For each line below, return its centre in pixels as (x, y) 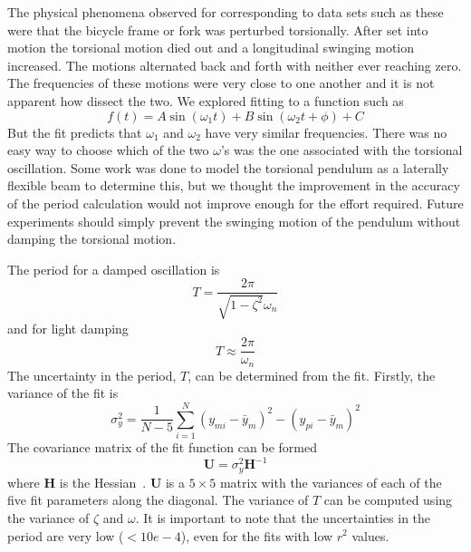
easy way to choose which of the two (108, 150)
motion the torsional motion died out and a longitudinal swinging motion (211, 48)
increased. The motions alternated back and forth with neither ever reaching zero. (235, 65)
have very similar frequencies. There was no (326, 132)
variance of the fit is (63, 393)
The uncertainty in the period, (92, 375)
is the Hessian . (103, 482)
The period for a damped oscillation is (114, 269)
